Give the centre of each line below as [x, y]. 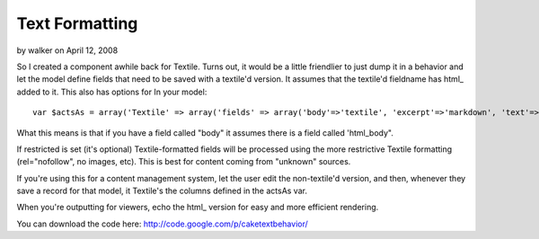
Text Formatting [77, 23]
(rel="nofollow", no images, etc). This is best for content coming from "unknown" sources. [184, 162]
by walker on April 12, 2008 [67, 50]
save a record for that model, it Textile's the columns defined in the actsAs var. [162, 191]
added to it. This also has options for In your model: [112, 92]
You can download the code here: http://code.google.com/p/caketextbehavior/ [163, 224]
